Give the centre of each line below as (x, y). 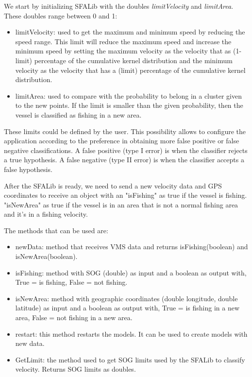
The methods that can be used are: (56, 230)
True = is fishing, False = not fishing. (71, 282)
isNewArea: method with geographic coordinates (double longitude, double (126, 298)
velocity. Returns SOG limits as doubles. (76, 369)
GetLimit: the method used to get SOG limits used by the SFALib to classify (130, 359)
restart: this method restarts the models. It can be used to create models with (131, 334)
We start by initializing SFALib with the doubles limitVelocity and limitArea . (119, 6)
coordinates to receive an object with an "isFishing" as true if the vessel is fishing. (126, 195)
